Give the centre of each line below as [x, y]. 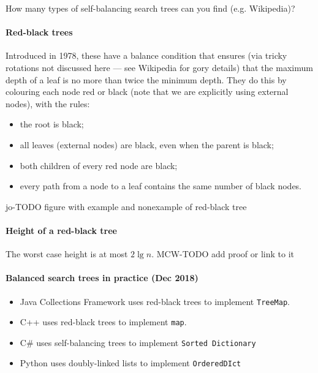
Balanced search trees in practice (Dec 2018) [102, 278]
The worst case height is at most [67, 254]
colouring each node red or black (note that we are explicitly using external [147, 92]
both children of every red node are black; [99, 165]
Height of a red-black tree [61, 230]
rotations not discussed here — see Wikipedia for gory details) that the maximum [159, 67]
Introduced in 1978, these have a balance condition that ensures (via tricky [146, 55]
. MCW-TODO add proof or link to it [223, 254]
